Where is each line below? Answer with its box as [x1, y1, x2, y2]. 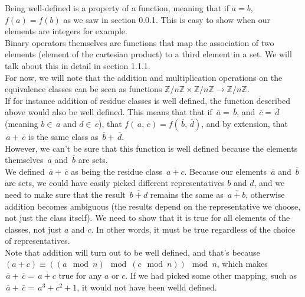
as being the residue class [71, 165, 162, 177]
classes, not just [5, 223, 62, 235]
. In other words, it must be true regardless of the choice [91, 223, 296, 235]
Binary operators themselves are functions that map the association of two [5, 36, 274, 48]
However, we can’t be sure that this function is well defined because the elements [5, 142, 298, 154]
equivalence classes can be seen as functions [5, 83, 162, 95]
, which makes [217, 257, 268, 270]
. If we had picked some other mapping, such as [125, 269, 297, 282]
